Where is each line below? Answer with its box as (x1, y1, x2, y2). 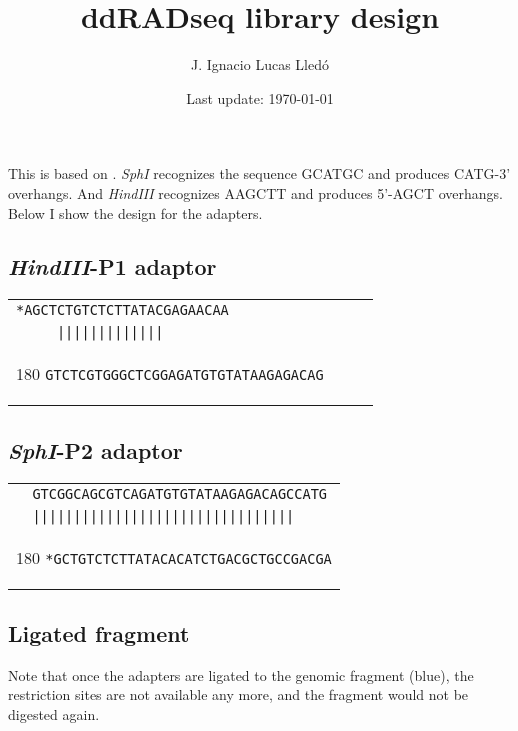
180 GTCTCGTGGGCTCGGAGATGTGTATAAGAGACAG (16, 362, 324, 386)
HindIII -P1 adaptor (8, 251, 217, 282)
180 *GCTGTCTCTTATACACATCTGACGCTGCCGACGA (16, 545, 332, 569)
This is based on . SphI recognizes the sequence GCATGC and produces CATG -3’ (8, 163, 511, 184)
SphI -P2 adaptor (8, 434, 183, 465)
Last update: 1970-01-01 (186, 87, 334, 108)
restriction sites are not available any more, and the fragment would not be (8, 684, 469, 705)
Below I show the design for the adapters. (8, 202, 263, 223)
